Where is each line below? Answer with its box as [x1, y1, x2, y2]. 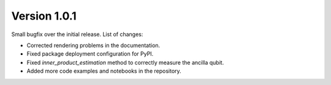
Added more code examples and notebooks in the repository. [26, 67, 181, 75]
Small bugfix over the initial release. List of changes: [11, 31, 143, 38]
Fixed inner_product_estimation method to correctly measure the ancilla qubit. [26, 59, 224, 66]
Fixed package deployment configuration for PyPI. [26, 50, 154, 57]
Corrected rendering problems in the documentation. [26, 42, 161, 49]
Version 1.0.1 [11, 9, 77, 23]
